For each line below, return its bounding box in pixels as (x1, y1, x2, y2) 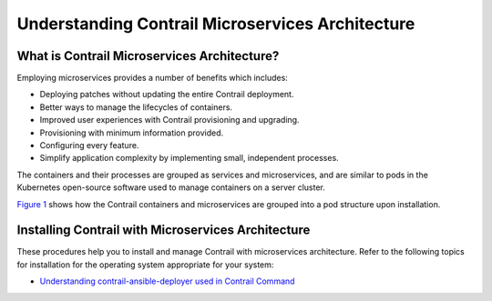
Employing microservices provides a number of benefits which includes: (16, 73, 289, 84)
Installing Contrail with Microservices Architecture (16, 223, 311, 238)
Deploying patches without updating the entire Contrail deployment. (39, 89, 294, 100)
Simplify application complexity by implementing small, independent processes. (39, 153, 339, 164)
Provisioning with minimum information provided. (39, 127, 224, 138)
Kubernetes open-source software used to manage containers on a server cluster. (16, 182, 325, 193)
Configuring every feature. (39, 140, 139, 151)
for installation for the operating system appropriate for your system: (16, 259, 274, 270)
